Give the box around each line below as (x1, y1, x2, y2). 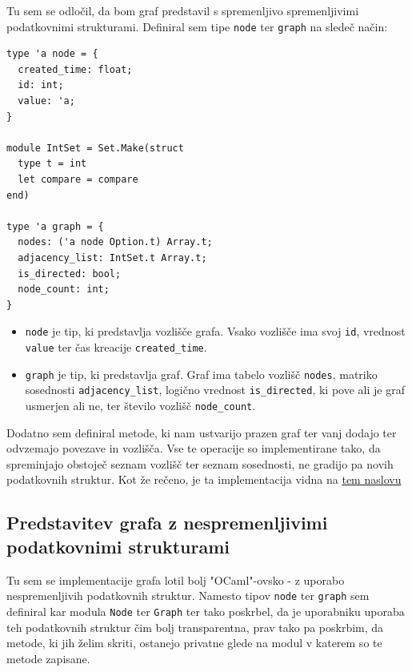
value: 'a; (18, 95, 75, 107)
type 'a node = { (6, 48, 98, 60)
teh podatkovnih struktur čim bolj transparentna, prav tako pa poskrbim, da (6, 618, 384, 635)
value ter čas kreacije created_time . (25, 339, 207, 355)
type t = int (18, 158, 87, 170)
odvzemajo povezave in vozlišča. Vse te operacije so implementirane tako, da (6, 440, 381, 457)
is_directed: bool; (18, 268, 122, 280)
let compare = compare (18, 174, 138, 185)
